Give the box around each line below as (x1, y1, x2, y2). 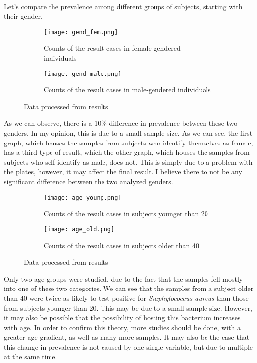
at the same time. (4, 351, 57, 362)
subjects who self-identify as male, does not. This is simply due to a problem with (4, 156, 253, 167)
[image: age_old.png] (44, 225, 115, 233)
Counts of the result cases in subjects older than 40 (44, 240, 199, 250)
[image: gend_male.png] (44, 70, 122, 77)
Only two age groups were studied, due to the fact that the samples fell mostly (4, 273, 243, 284)
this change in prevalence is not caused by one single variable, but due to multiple (4, 341, 253, 352)
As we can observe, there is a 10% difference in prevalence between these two (4, 118, 238, 128)
